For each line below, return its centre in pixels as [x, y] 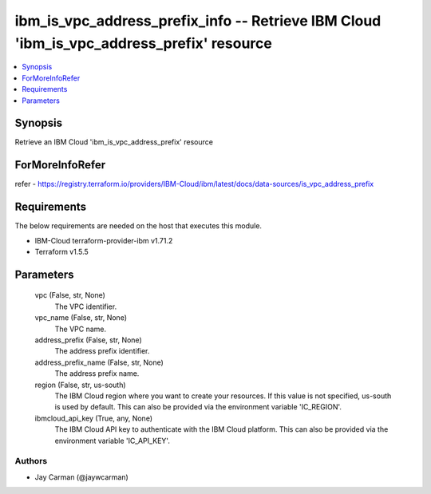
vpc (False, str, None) [70, 295]
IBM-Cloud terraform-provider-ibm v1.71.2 [104, 240]
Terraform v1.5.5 [62, 252]
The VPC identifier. [86, 306]
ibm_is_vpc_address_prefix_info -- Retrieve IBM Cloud [198, 21]
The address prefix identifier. [102, 351]
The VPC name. [81, 329]
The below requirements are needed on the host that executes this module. [138, 226]
